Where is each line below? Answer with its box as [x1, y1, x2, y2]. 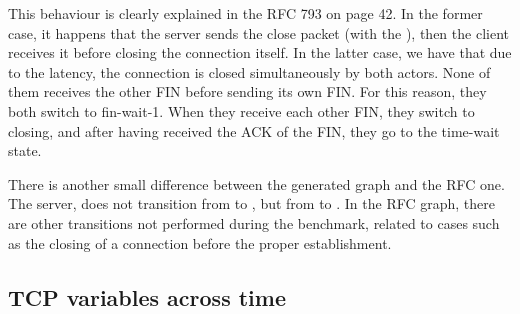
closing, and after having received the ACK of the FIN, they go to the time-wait [8, 120, 500, 141]
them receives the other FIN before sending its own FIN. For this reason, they [8, 81, 487, 102]
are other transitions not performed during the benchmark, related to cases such [8, 212, 500, 233]
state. [8, 140, 42, 161]
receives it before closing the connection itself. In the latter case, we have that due [8, 42, 512, 63]
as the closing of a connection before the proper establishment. [8, 232, 392, 253]
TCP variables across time [8, 281, 286, 312]
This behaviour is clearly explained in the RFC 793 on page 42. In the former [8, 3, 483, 23]
